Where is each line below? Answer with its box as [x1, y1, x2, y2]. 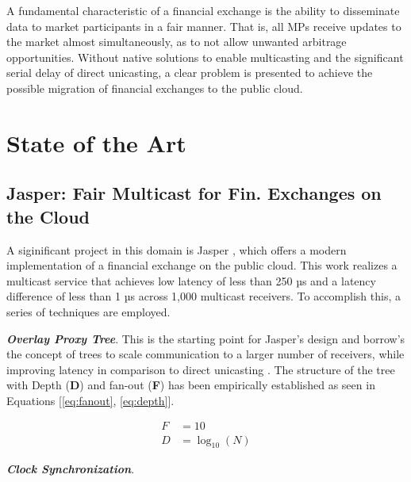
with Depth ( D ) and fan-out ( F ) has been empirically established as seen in [6, 377, 375, 393]
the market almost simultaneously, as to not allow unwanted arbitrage [6, 33, 347, 50]
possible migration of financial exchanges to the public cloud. [6, 79, 303, 96]
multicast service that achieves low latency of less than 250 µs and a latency [6, 272, 376, 289]
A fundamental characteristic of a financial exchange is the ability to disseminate [6, 2, 400, 18]
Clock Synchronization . [6, 461, 135, 477]
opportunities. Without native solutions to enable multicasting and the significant [6, 48, 404, 65]
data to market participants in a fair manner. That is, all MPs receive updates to [6, 17, 401, 34]
